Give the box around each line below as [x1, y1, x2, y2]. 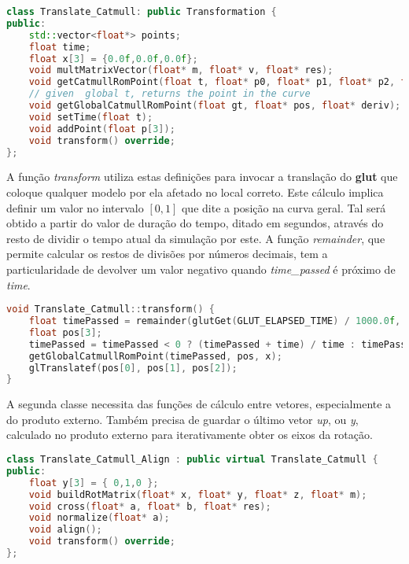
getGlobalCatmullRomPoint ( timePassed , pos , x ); [28, 350, 282, 362]
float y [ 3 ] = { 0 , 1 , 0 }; [28, 477, 159, 488]
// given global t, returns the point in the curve [28, 88, 311, 100]
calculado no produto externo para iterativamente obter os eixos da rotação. [6, 426, 373, 443]
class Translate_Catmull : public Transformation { [6, 6, 277, 17]
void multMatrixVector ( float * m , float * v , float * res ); [28, 65, 333, 76]
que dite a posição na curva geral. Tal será [181, 199, 386, 216]
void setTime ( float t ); [28, 111, 153, 123]
